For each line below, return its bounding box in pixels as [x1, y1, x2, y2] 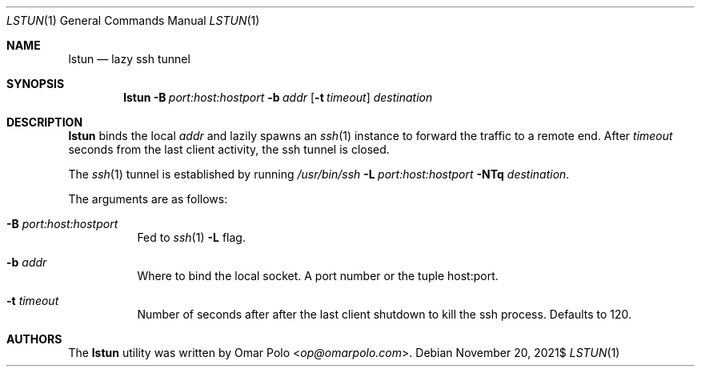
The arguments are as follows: [68, 192, 228, 206]
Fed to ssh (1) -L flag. [137, 231, 246, 244]
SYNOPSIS [6, 77, 65, 90]
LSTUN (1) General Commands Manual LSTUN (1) [6, 14, 260, 27]
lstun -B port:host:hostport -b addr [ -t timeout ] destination [123, 90, 433, 104]
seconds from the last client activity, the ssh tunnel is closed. [68, 142, 390, 156]
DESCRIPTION [6, 115, 83, 129]
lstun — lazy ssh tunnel [68, 52, 190, 66]
